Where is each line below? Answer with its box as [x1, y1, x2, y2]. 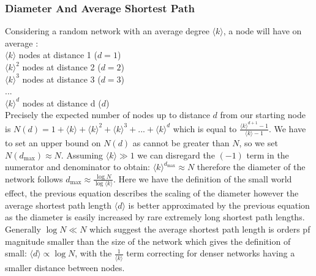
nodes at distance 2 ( [22, 61, 101, 73]
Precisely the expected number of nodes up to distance [5, 108, 210, 121]
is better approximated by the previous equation [128, 198, 310, 211]
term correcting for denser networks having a [126, 247, 295, 259]
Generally [5, 223, 41, 236]
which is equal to [173, 122, 237, 135]
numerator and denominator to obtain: [5, 160, 150, 173]
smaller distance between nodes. [5, 261, 125, 274]
